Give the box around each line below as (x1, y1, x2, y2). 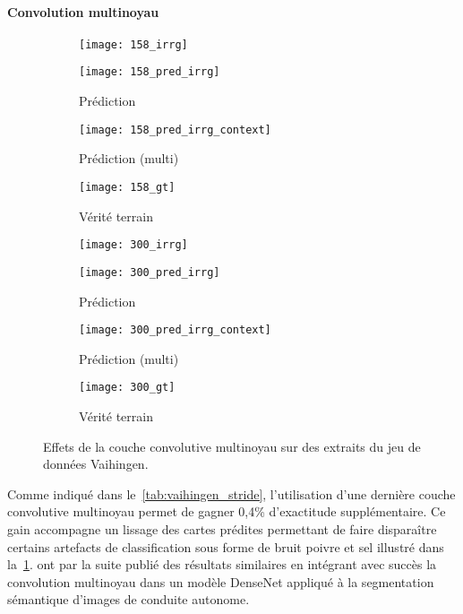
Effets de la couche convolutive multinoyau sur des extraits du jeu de (43, 437, 421, 455)
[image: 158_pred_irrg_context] (79, 123, 271, 136)
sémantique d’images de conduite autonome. (7, 590, 250, 609)
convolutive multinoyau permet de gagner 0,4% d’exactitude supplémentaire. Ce (7, 502, 446, 521)
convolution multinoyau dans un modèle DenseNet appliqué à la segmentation (7, 572, 434, 591)
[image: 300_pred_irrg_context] (79, 324, 271, 337)
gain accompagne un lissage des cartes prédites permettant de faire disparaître (7, 519, 437, 538)
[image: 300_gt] (79, 381, 176, 394)
